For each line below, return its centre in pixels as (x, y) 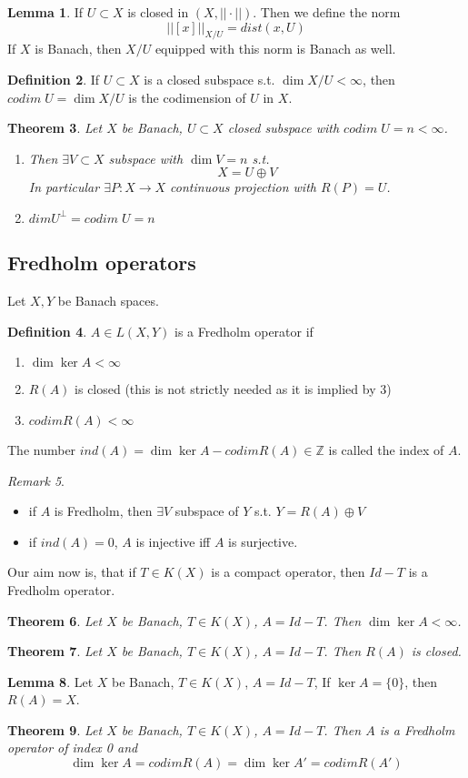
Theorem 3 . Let (55, 128)
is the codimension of (187, 97)
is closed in (158, 12)
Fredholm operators (102, 263)
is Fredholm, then (103, 511)
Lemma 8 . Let (50, 681)
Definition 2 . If (54, 79)
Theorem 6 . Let (55, 620)
